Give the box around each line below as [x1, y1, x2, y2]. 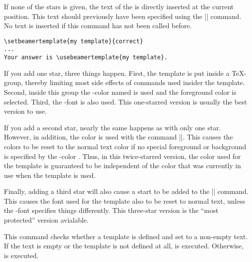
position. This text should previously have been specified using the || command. [4, 11, 241, 21]
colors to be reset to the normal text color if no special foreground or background [4, 141, 246, 151]
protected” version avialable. [4, 215, 89, 225]
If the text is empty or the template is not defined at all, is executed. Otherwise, [4, 241, 244, 251]
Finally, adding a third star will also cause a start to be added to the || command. [4, 186, 249, 196]
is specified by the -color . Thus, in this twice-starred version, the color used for [4, 151, 241, 161]
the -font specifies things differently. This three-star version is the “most [4, 205, 218, 215]
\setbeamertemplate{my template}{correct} [4, 37, 144, 45]
